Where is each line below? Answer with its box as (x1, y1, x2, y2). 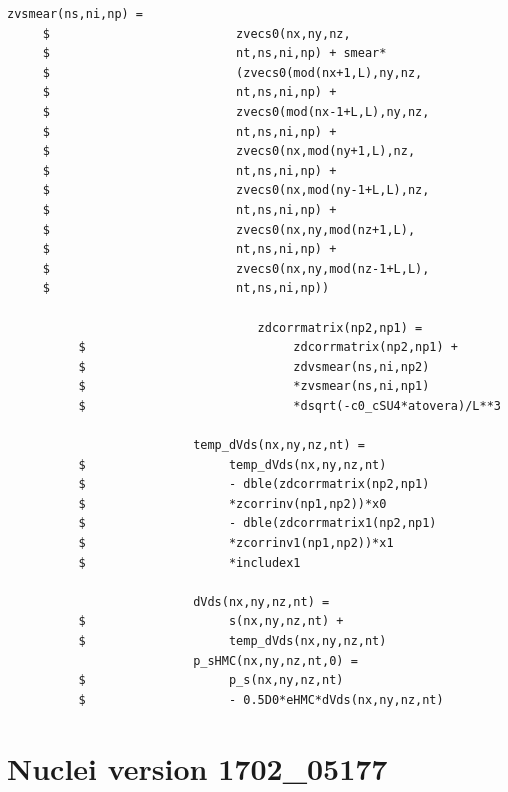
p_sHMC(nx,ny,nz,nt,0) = (193, 653, 358, 668)
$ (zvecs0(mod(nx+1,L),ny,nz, (42, 65, 423, 80)
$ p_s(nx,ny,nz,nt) (78, 673, 344, 688)
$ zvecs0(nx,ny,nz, (42, 26, 351, 41)
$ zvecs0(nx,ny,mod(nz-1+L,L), (42, 261, 430, 276)
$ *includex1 (78, 555, 301, 570)
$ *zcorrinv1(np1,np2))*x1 (78, 536, 394, 551)
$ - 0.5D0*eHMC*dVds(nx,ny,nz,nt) (78, 692, 444, 707)
